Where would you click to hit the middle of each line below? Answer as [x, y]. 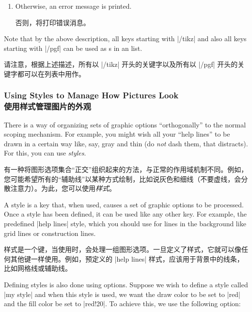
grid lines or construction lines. [50, 233]
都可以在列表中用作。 [51, 73]
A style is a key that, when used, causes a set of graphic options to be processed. [124, 204]
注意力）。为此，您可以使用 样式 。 [63, 188]
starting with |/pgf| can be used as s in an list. [73, 48]
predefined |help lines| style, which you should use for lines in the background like [125, 224]
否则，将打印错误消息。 [53, 22]
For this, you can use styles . [45, 153]
